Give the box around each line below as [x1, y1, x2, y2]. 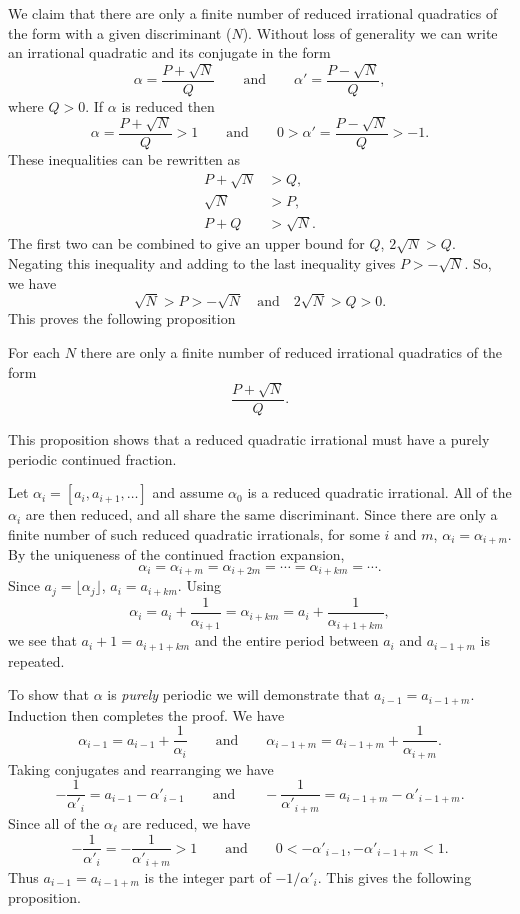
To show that [8, 684, 89, 705]
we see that [8, 630, 77, 651]
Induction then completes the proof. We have [8, 704, 285, 725]
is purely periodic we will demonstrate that [107, 684, 370, 705]
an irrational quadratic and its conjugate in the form [8, 42, 331, 63]
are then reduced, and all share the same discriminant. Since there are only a [25, 504, 498, 525]
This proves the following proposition [8, 308, 236, 329]
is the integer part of [144, 867, 271, 888]
